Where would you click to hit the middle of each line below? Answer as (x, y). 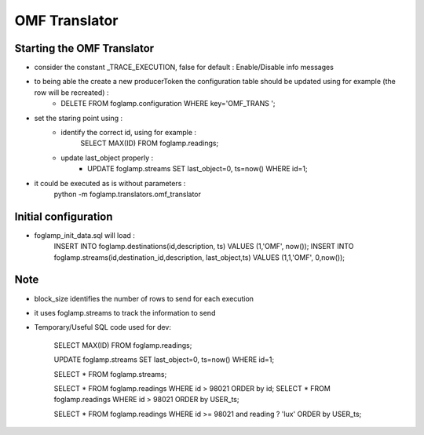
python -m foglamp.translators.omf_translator (128, 194)
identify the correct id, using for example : (128, 133)
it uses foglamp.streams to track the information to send (125, 313)
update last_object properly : (107, 158)
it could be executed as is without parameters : (110, 183)
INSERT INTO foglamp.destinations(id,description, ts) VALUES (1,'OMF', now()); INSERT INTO (204, 247)
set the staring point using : (79, 118)
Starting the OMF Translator (84, 48)
